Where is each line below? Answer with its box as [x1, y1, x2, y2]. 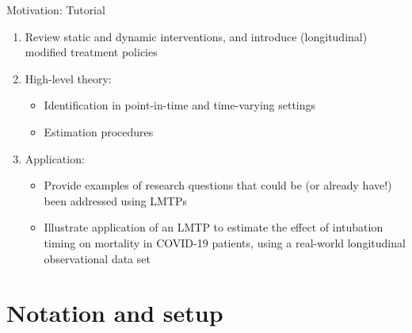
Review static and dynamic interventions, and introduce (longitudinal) [25, 28, 368, 44]
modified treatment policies [25, 44, 158, 60]
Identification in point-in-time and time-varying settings [44, 97, 316, 113]
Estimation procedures [44, 123, 154, 140]
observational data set [44, 250, 151, 266]
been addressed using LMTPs [44, 192, 187, 209]
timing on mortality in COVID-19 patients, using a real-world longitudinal [44, 234, 406, 251]
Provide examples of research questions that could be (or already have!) [44, 177, 392, 193]
